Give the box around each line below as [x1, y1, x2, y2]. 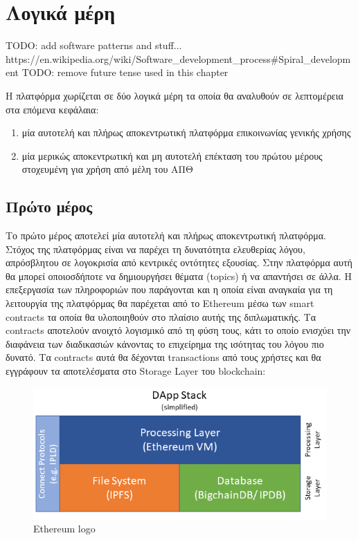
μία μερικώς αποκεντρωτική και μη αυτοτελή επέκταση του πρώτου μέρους [21, 148, 323, 162]
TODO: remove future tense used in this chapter [21, 65, 229, 80]
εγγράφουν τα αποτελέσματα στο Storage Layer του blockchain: [6, 364, 266, 378]
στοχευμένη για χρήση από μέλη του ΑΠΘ [21, 162, 193, 176]
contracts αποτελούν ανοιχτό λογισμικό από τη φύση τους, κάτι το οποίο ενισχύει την [6, 323, 351, 337]
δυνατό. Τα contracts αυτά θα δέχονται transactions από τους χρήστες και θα [6, 350, 321, 364]
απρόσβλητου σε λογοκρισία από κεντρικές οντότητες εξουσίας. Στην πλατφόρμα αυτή [6, 255, 352, 270]
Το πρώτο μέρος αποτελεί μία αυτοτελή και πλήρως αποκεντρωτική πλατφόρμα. [6, 228, 326, 243]
